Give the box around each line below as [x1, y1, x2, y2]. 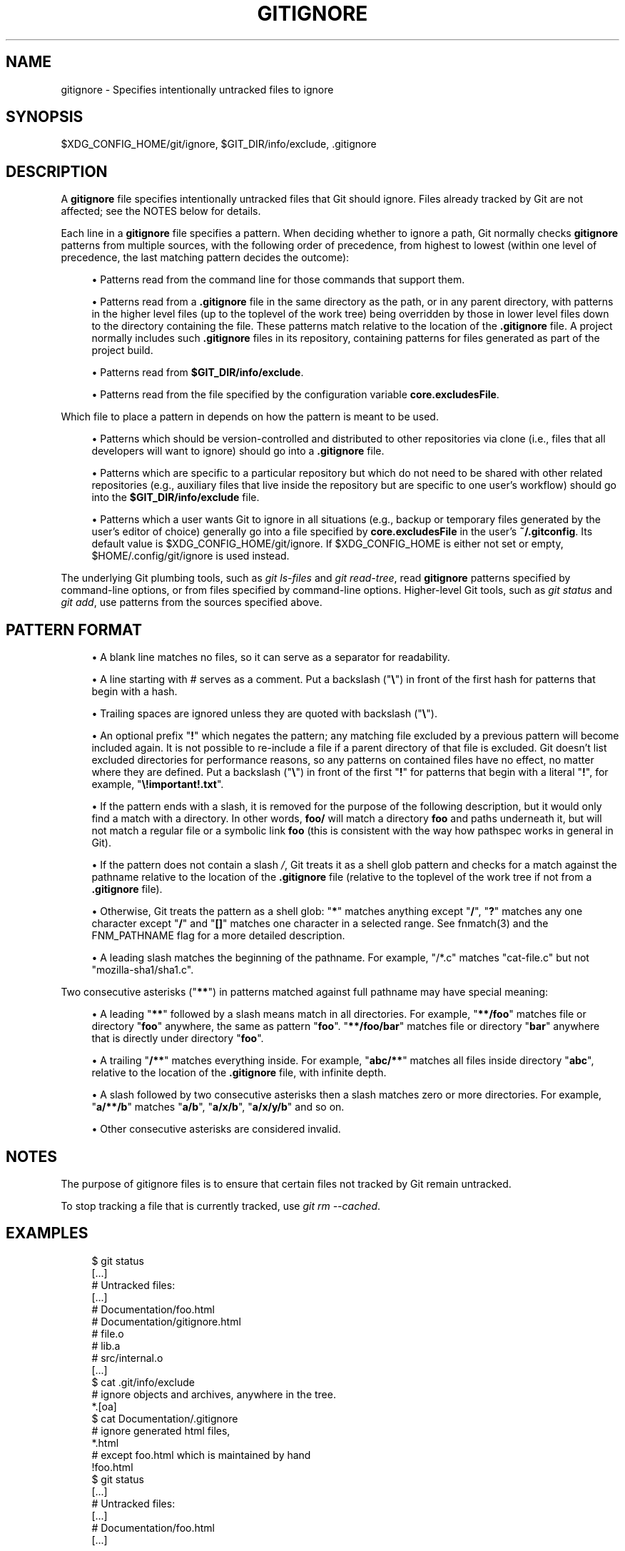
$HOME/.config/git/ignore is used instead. [91, 550, 290, 562]
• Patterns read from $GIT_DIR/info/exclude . [91, 366, 304, 379]
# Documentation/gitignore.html [91, 1315, 241, 1328]
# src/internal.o [91, 1351, 163, 1364]
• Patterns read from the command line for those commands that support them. [91, 273, 465, 286]
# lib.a [91, 1339, 121, 1352]
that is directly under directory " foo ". [91, 1032, 264, 1045]
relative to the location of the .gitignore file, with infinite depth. [91, 1066, 387, 1079]
